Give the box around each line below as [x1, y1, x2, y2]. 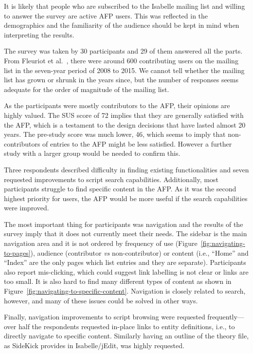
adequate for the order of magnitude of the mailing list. [4, 84, 169, 94]
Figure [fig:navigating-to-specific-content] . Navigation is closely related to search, [4, 286, 246, 296]
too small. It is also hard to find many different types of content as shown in [4, 276, 232, 286]
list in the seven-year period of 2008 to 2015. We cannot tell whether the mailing [4, 65, 245, 75]
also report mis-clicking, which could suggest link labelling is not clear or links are [4, 266, 249, 277]
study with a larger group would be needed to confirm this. [4, 148, 181, 158]
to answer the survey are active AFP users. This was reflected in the [4, 10, 208, 20]
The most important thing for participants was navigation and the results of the [4, 219, 243, 229]
